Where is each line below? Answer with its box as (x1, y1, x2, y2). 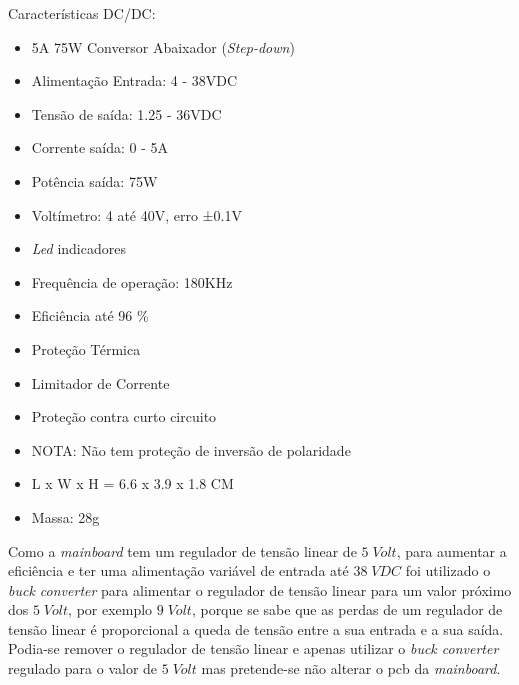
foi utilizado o (405, 560, 491, 581)
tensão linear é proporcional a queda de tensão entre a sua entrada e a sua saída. (8, 618, 504, 639)
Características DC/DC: (8, 3, 156, 23)
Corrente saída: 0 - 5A (31, 137, 169, 158)
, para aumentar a (396, 540, 507, 561)
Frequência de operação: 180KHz (31, 271, 233, 292)
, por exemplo (68, 599, 153, 620)
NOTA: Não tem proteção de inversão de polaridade (31, 439, 351, 460)
